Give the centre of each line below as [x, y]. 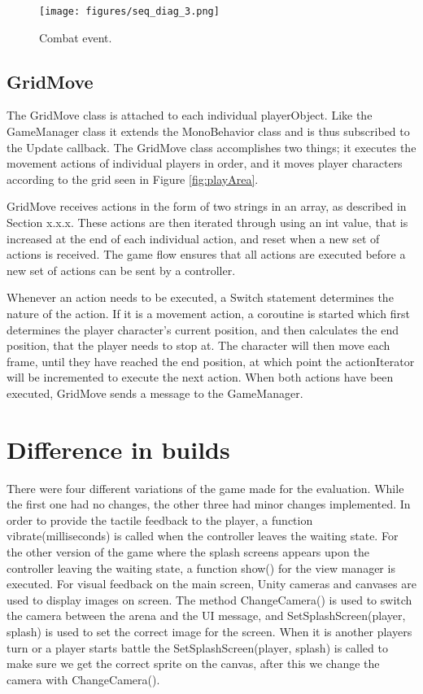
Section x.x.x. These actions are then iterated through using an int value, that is [207, 223]
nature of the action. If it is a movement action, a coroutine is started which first [208, 313]
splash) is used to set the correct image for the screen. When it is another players [209, 632]
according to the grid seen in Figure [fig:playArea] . [133, 179]
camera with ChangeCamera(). [83, 679]
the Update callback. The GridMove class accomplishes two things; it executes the [211, 147]
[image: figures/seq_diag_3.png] [129, 11]
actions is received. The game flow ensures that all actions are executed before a [206, 254]
